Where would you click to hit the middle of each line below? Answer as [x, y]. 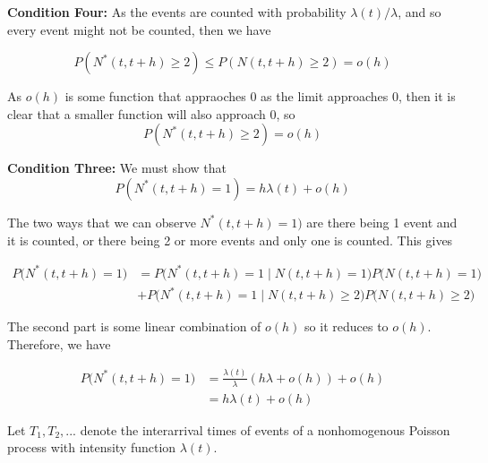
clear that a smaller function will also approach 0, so [151, 113]
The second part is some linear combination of [134, 326]
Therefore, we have [59, 343]
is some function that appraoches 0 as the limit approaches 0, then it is [260, 96]
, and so [420, 12]
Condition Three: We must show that [117, 168]
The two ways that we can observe [102, 222]
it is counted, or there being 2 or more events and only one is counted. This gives [230, 240]
